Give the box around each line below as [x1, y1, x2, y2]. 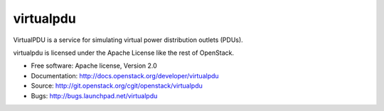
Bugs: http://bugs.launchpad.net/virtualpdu [31, 91, 158, 100]
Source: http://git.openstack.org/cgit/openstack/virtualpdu [31, 82, 203, 90]
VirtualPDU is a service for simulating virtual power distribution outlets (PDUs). [13, 36, 243, 44]
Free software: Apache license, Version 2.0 [31, 61, 158, 70]
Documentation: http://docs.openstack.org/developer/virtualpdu [31, 71, 220, 80]
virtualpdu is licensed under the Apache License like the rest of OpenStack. [13, 48, 235, 57]
